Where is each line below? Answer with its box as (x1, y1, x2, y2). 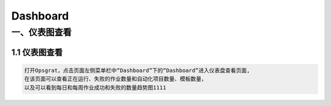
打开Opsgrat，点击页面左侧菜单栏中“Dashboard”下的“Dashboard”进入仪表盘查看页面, (24, 67, 251, 74)
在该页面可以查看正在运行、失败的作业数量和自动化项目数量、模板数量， (24, 76, 207, 82)
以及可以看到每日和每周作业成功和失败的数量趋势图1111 (24, 84, 167, 91)
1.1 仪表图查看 (11, 47, 63, 57)
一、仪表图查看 (11, 27, 72, 38)
